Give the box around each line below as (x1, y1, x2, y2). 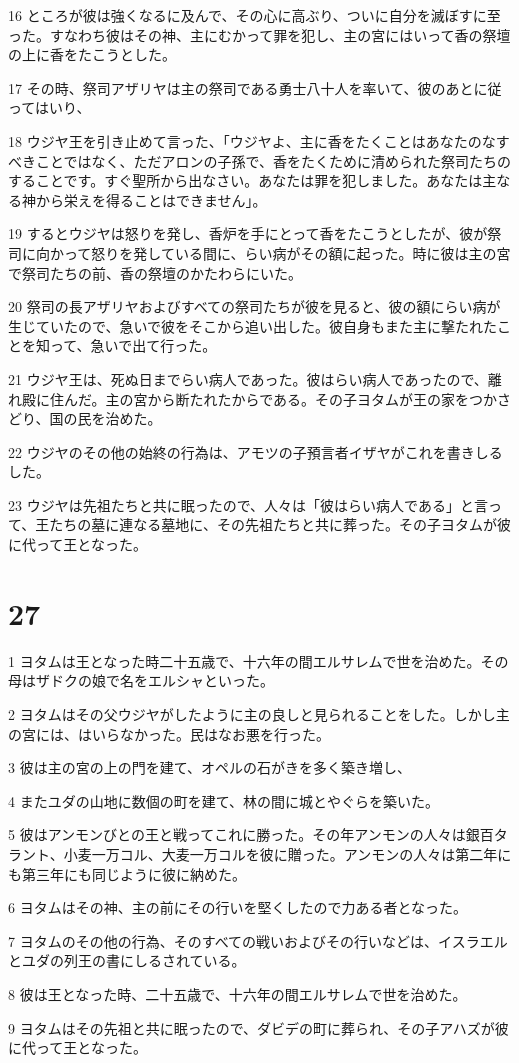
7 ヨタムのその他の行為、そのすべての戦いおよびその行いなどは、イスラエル (8, 930, 508, 951)
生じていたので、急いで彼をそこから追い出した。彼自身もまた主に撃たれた (8, 315, 498, 336)
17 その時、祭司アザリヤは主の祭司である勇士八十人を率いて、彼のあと (8, 77, 474, 98)
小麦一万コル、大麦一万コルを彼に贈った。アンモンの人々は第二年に (63, 843, 512, 864)
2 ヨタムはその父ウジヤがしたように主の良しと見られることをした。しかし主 (8, 703, 510, 724)
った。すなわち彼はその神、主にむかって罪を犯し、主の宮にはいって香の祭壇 (8, 24, 511, 45)
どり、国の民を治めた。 (8, 408, 162, 429)
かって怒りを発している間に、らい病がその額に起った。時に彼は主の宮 (49, 242, 511, 263)
